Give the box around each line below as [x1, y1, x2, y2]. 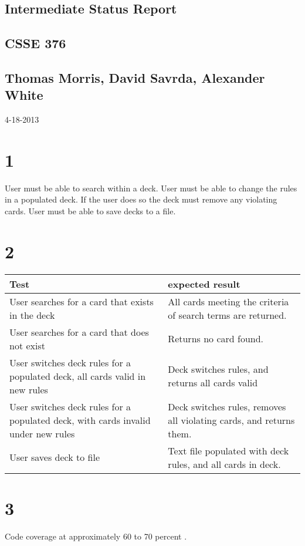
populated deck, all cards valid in [9, 369, 146, 383]
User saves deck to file [9, 450, 100, 464]
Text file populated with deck [168, 443, 289, 457]
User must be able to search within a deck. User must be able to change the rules [5, 181, 297, 194]
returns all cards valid [168, 376, 258, 390]
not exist [9, 338, 45, 352]
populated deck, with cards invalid [9, 413, 151, 427]
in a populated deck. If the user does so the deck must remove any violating [5, 193, 277, 205]
